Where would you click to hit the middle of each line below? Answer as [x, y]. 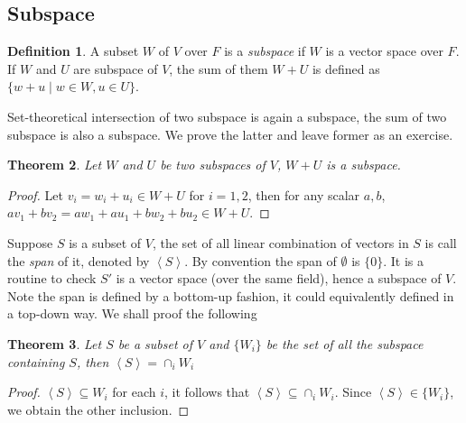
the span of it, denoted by [79, 260]
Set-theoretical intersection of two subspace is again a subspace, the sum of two [227, 116]
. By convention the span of [261, 260]
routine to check [52, 278]
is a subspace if [265, 51]
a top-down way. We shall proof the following [132, 313]
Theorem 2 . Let [55, 165]
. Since [353, 392]
